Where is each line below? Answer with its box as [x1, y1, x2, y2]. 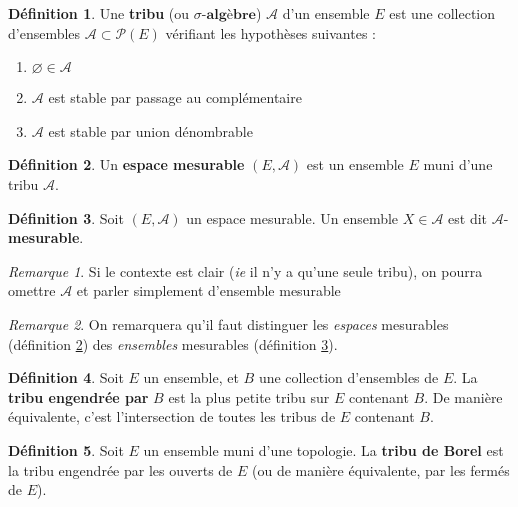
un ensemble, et [143, 367, 239, 388]
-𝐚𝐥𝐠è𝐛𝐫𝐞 [201, 8, 256, 22]
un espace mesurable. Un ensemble [186, 207, 399, 228]
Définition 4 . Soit [8, 367, 124, 388]
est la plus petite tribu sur [168, 386, 330, 407]
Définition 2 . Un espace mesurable [8, 154, 245, 175]
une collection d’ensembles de [258, 367, 439, 388]
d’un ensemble [282, 3, 370, 23]
